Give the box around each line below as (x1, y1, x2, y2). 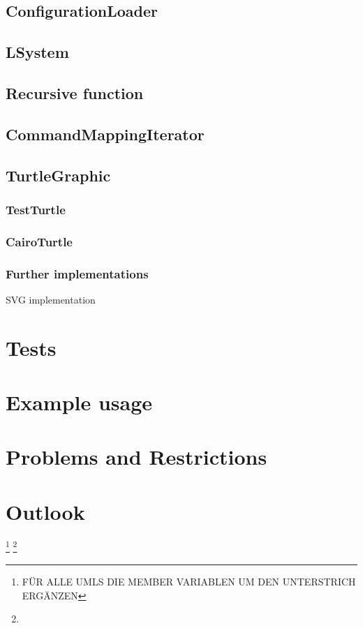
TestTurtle (6, 200, 66, 218)
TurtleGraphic (6, 164, 111, 186)
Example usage (6, 387, 153, 416)
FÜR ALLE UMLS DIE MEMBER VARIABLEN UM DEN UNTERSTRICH (22, 574, 356, 588)
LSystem (6, 41, 69, 63)
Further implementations (6, 264, 149, 282)
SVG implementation (6, 292, 96, 306)
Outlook (6, 497, 85, 525)
